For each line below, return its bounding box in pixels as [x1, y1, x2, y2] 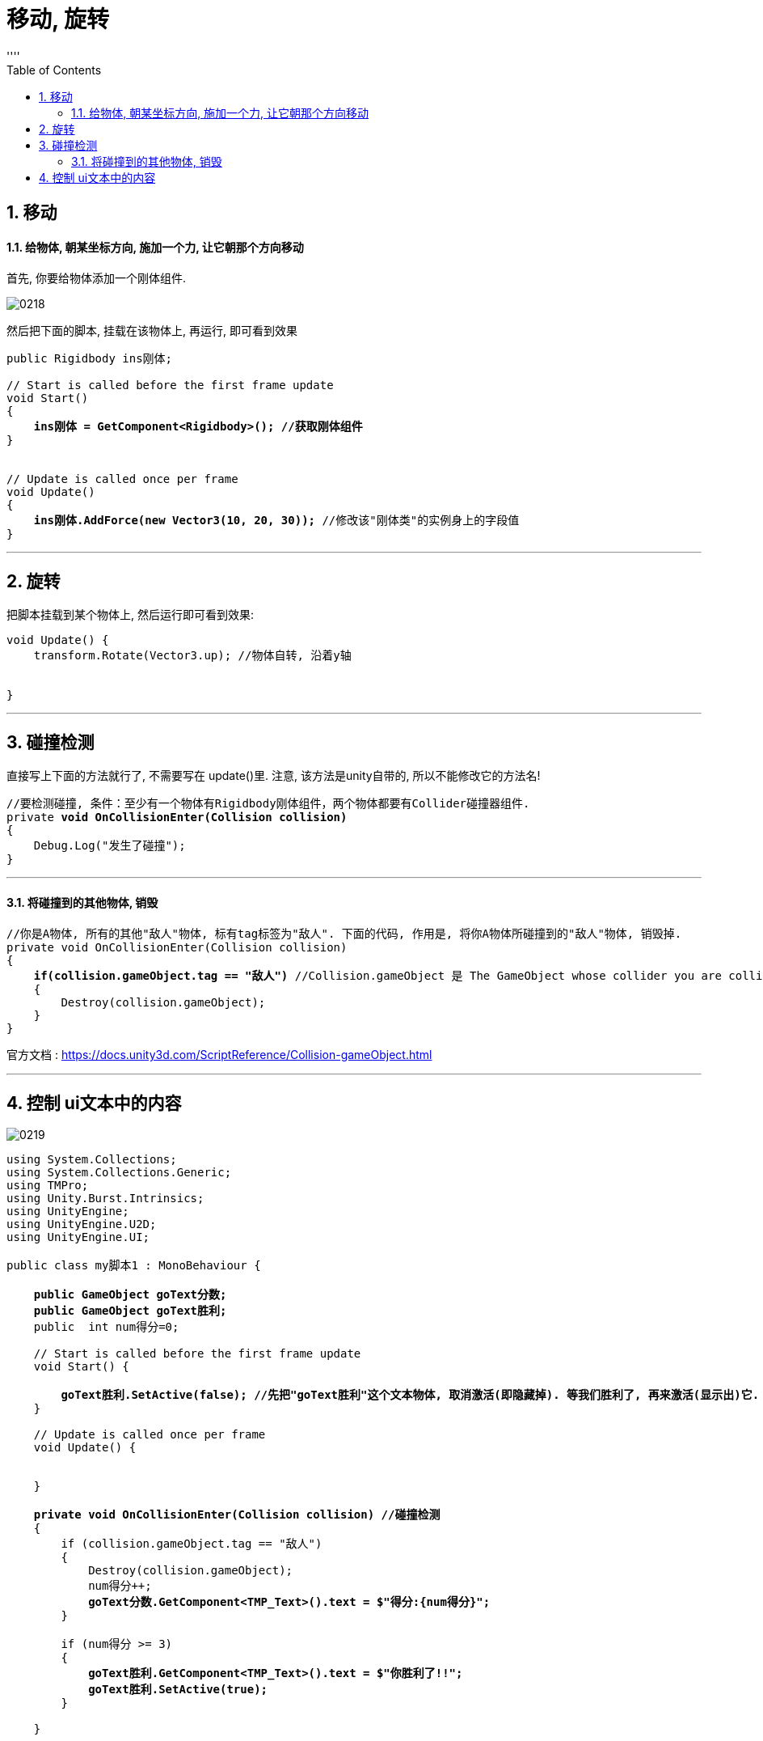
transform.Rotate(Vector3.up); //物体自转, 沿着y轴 [33, 649, 352, 663]
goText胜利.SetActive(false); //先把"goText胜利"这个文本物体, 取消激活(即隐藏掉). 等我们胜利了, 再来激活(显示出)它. [61, 1388, 760, 1402]
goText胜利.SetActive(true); [88, 1683, 268, 1697]
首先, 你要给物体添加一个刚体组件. [6, 271, 187, 286]
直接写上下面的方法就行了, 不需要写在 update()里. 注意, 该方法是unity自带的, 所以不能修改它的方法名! [6, 769, 541, 783]
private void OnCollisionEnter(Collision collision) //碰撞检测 [33, 1508, 441, 1522]
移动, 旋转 [6, 6, 110, 33]
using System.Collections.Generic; [6, 1166, 232, 1180]
